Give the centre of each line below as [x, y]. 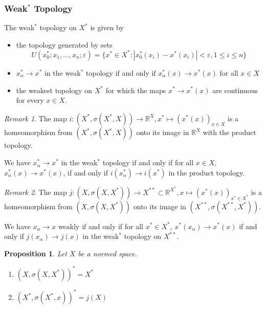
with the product [229, 132]
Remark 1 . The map [36, 118]
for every [30, 100]
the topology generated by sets [64, 44]
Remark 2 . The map [36, 192]
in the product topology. [207, 172]
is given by [107, 27]
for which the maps [136, 90]
